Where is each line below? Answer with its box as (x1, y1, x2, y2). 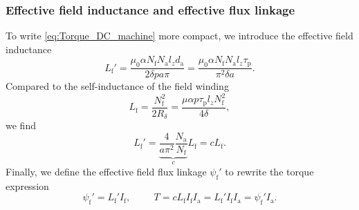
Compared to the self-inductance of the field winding (6, 79, 229, 93)
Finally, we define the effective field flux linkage (6, 164, 207, 178)
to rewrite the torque (225, 164, 314, 178)
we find (6, 118, 36, 133)
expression (6, 178, 49, 193)
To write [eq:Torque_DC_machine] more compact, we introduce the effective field (6, 28, 353, 43)
